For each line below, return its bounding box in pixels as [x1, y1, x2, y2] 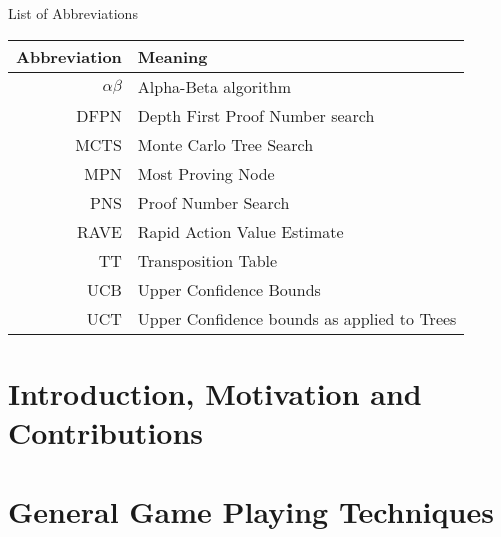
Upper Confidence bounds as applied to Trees [137, 306, 457, 330]
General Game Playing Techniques [8, 490, 494, 531]
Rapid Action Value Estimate [137, 219, 344, 243]
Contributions [8, 412, 204, 453]
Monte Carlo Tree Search [137, 132, 314, 156]
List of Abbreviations [8, 3, 138, 24]
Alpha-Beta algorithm [137, 74, 291, 98]
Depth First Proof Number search [137, 103, 375, 127]
